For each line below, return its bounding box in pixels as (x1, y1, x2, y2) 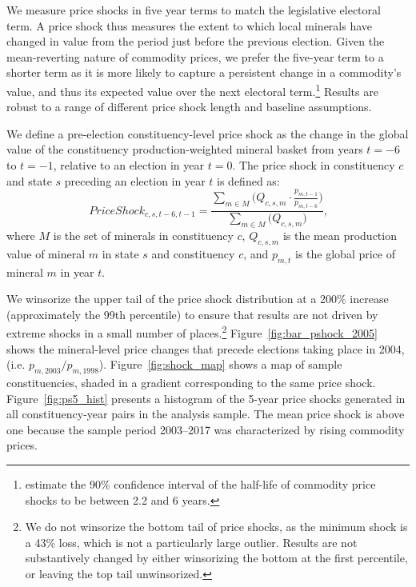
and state (6, 172, 52, 189)
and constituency (151, 245, 235, 262)
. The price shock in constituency (232, 157, 395, 173)
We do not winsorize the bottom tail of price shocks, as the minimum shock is (25, 518, 408, 535)
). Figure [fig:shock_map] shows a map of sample (98, 356, 342, 373)
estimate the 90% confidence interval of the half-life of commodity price (25, 476, 376, 493)
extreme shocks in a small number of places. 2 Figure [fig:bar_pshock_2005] (6, 322, 378, 341)
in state (102, 245, 139, 262)
